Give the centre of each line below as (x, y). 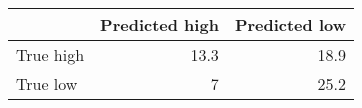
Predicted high (159, 24)
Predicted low (290, 24)
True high (50, 54)
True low (47, 83)
